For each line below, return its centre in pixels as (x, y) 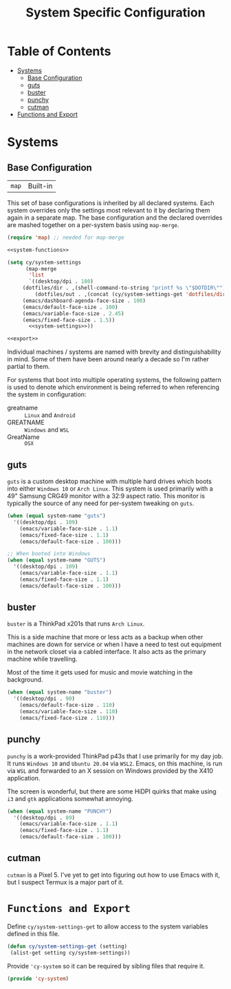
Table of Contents (59, 51)
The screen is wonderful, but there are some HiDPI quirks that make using (112, 791)
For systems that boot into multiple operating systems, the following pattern (114, 380)
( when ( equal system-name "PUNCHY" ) (59, 811)
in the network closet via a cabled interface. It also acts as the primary (107, 652)
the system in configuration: (47, 394)
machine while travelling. (42, 659)
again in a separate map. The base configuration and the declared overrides (115, 217)
